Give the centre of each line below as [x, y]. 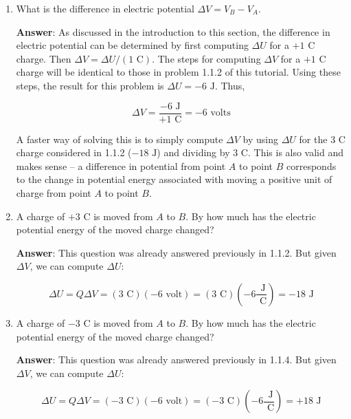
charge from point [54, 193]
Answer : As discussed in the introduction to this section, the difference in [173, 31]
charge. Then [44, 58]
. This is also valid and [296, 152]
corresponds [312, 165]
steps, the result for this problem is [90, 85]
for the [313, 139]
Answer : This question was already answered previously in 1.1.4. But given [176, 359]
